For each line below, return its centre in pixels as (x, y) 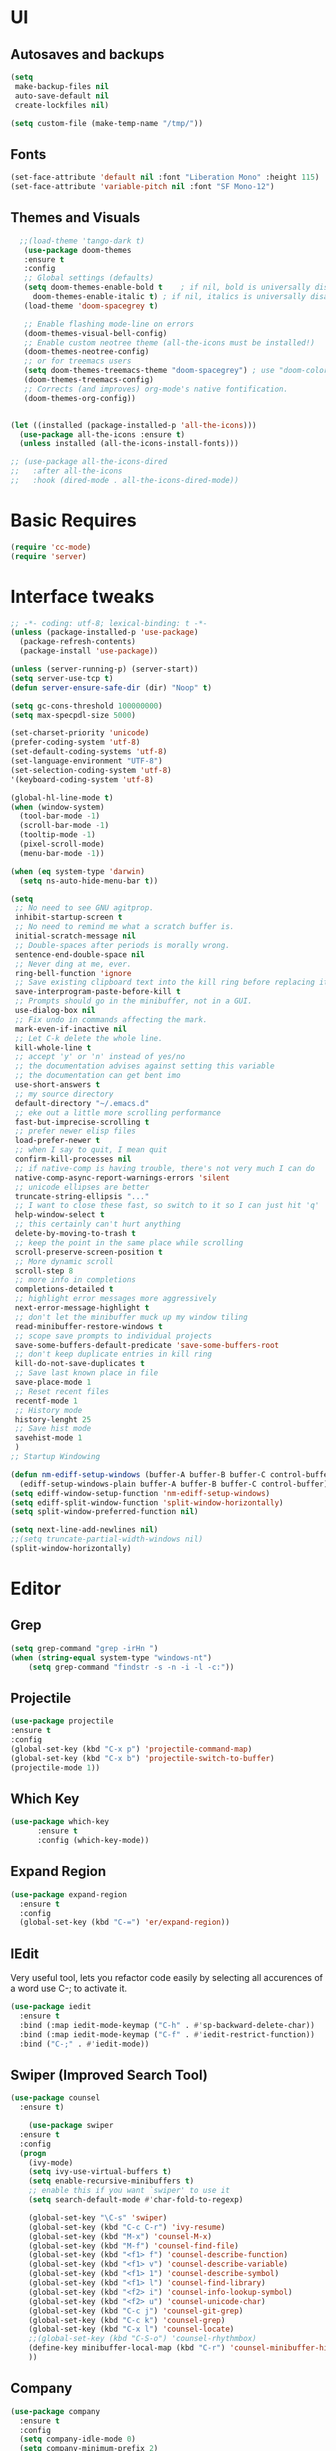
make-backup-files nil (62, 86)
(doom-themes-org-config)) (80, 398)
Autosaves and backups (87, 54)
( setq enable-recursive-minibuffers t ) (111, 2181)
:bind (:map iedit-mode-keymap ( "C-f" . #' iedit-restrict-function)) (167, 2034)
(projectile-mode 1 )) (55, 1767)
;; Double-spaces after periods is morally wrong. (122, 945)
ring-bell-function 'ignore (73, 973)
